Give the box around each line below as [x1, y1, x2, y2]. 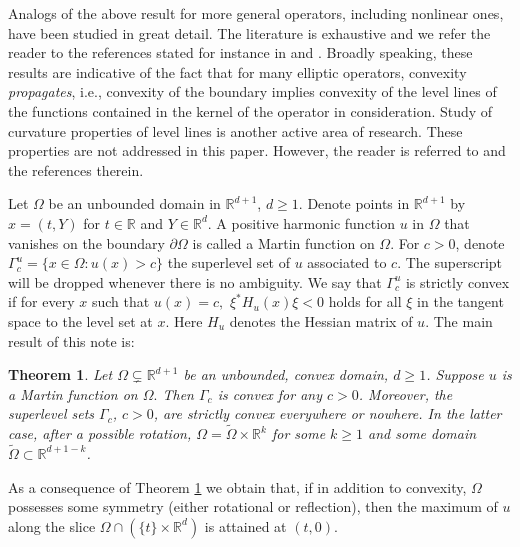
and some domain [368, 423, 477, 444]
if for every [8, 291, 75, 312]
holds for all [328, 291, 402, 312]
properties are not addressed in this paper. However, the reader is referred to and [8, 140, 506, 161]
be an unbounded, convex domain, [183, 364, 389, 385]
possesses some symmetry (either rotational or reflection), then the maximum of [8, 496, 498, 517]
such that [91, 291, 150, 312]
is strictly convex [405, 271, 510, 292]
